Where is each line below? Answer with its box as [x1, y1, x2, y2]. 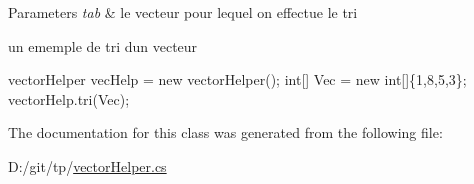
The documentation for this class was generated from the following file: [8, 122, 443, 143]
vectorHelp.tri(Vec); [8, 88, 130, 109]
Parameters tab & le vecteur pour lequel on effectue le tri [8, 2, 358, 22]
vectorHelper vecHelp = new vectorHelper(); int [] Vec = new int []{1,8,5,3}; [8, 69, 467, 90]
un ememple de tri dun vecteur [8, 35, 198, 56]
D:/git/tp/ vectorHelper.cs [8, 155, 167, 176]
